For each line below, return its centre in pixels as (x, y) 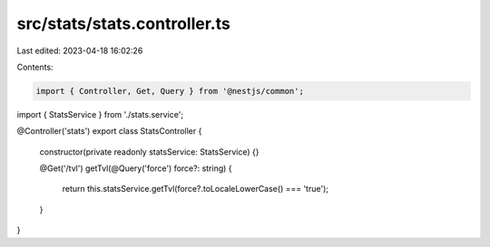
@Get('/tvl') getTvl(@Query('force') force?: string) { (136, 168)
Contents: (35, 67)
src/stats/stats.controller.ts (123, 24)
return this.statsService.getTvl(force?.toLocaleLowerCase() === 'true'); (195, 189)
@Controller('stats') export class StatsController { (109, 131)
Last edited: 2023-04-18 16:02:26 (80, 51)
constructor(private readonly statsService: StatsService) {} (149, 152)
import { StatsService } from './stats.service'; (100, 114)
